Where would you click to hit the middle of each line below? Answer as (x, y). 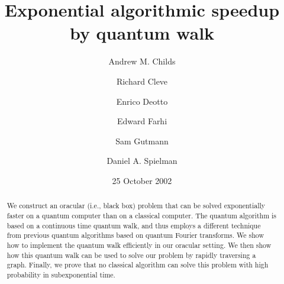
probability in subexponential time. (61, 274)
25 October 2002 (142, 180)
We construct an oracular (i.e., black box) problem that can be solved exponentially (136, 206)
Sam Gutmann (142, 141)
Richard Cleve (142, 81)
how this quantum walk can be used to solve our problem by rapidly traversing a (131, 255)
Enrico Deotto (142, 101)
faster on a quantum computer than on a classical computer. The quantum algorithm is (142, 215)
